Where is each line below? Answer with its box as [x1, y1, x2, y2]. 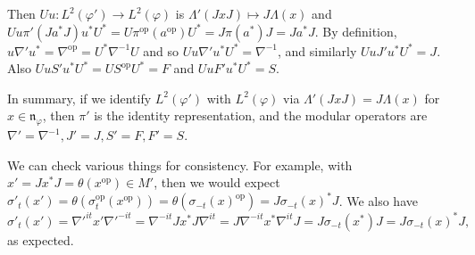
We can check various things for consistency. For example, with [7, 155, 353, 174]
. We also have [338, 191, 418, 210]
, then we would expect [154, 173, 280, 192]
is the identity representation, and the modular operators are [94, 106, 428, 125]
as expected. [7, 230, 74, 249]
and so [143, 41, 179, 60]
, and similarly [277, 41, 357, 60]
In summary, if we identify [7, 88, 152, 107]
